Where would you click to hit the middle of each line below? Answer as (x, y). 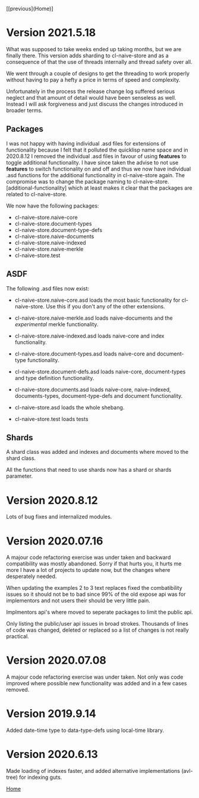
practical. (18, 636)
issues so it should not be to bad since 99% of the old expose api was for (96, 594)
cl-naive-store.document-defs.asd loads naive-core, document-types (100, 372)
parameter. (20, 476)
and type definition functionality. (54, 378)
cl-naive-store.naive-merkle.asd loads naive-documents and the (94, 318)
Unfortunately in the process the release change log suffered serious (91, 91)
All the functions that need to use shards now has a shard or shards (89, 470)
